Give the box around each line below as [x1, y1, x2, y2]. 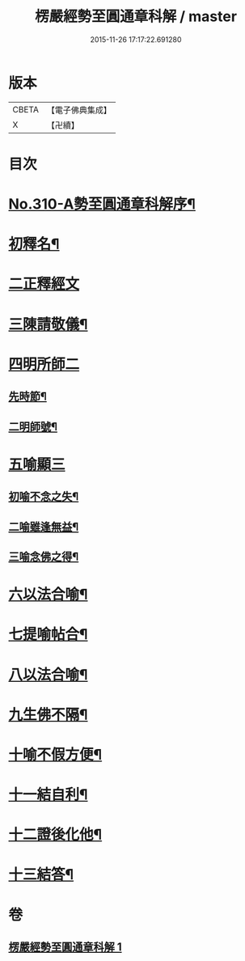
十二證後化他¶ [8, 826, 103, 844]
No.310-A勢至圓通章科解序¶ [8, 195, 196, 214]
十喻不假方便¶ [8, 745, 103, 764]
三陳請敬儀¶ [8, 315, 88, 333]
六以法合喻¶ [8, 586, 88, 603]
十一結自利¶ [8, 785, 88, 804]
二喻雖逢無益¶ [8, 519, 79, 534]
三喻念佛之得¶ [8, 549, 79, 563]
